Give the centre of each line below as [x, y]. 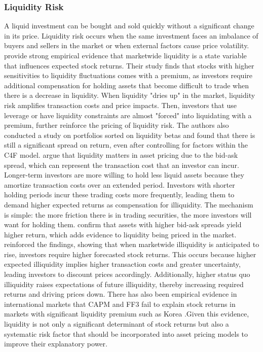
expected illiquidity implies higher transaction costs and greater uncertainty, [122, 264]
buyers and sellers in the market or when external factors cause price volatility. [127, 45]
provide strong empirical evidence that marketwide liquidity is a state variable [125, 55]
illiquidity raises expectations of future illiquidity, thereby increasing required [124, 284]
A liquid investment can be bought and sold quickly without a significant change [129, 26]
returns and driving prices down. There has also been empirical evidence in [121, 294]
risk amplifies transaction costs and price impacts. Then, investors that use [120, 105]
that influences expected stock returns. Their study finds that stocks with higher [129, 65]
